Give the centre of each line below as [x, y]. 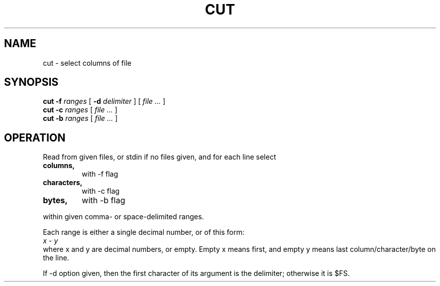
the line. [56, 258]
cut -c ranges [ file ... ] [80, 110]
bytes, [55, 200]
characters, [63, 183]
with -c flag [100, 191]
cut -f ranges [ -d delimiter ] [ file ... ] [104, 101]
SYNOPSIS [31, 82]
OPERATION [35, 137]
